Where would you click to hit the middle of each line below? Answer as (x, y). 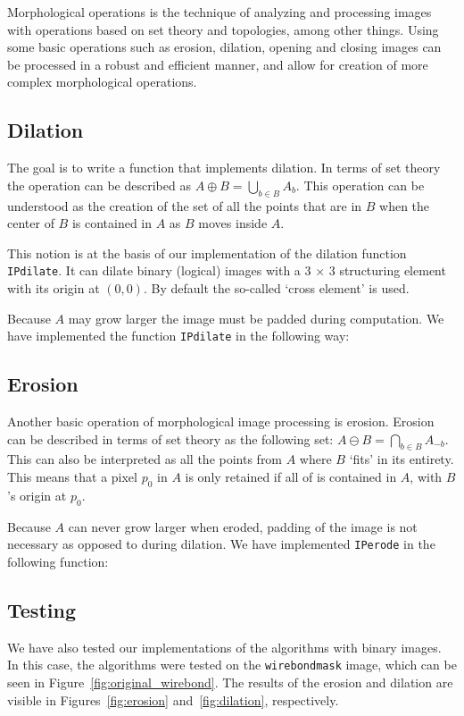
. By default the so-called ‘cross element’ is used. (276, 288)
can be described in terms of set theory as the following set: (170, 438)
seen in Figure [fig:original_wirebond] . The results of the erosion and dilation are (230, 682)
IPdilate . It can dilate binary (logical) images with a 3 (159, 270)
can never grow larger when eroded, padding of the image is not (243, 526)
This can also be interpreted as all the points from (145, 459)
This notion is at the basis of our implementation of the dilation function (207, 253)
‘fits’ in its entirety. (402, 459)
